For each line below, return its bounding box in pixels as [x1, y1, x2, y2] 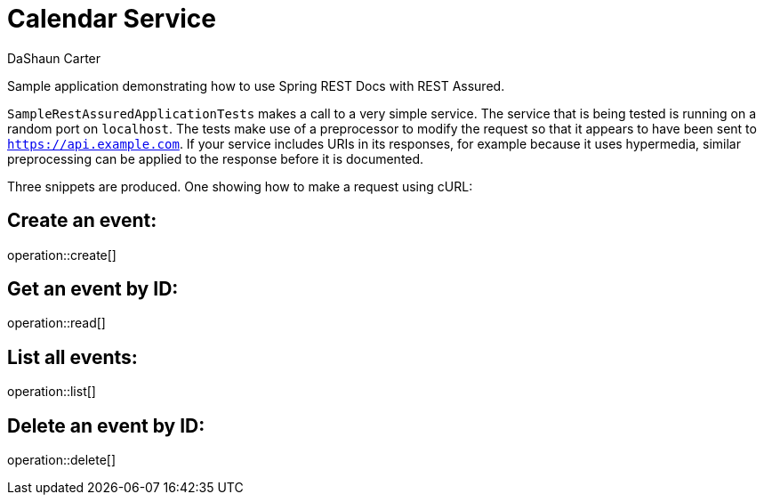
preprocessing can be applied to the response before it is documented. [7, 150, 424, 166]
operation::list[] [7, 384, 96, 400]
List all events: [7, 345, 138, 368]
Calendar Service [7, 4, 216, 34]
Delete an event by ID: [7, 414, 205, 437]
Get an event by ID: [7, 278, 179, 301]
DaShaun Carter [7, 50, 101, 66]
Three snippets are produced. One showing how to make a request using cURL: [7, 178, 473, 194]
